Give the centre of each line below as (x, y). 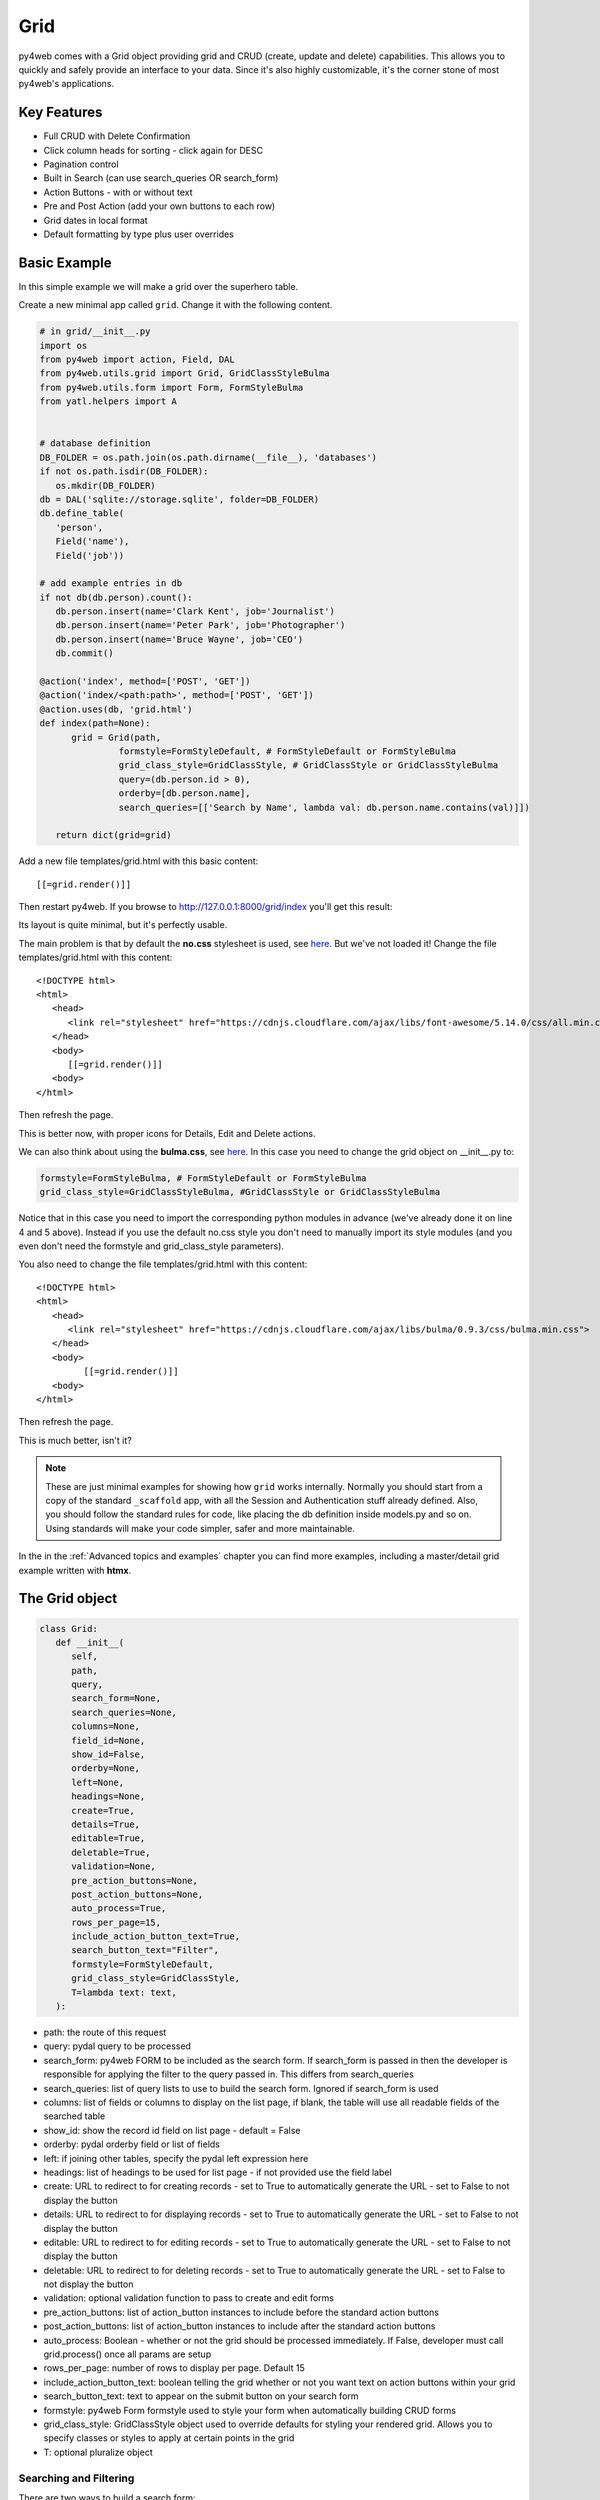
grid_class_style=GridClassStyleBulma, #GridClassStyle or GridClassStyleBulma (240, 1192)
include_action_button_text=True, (155, 1936)
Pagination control (81, 164)
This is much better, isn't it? (75, 1440)
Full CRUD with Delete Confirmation (117, 136)
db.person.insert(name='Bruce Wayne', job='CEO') (179, 639)
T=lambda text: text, (124, 1992)
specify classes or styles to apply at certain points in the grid (169, 2438)
